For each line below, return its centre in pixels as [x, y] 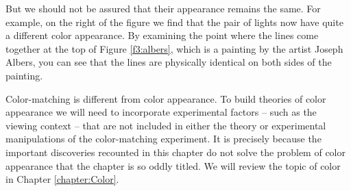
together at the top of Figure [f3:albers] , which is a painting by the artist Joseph [174, 48]
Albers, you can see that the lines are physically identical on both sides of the [169, 62]
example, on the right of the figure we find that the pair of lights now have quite [174, 22]
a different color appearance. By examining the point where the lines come [162, 35]
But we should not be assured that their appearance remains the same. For [163, 8]
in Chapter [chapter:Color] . [62, 179]
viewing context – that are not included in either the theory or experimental [166, 125]
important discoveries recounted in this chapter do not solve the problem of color [175, 152]
